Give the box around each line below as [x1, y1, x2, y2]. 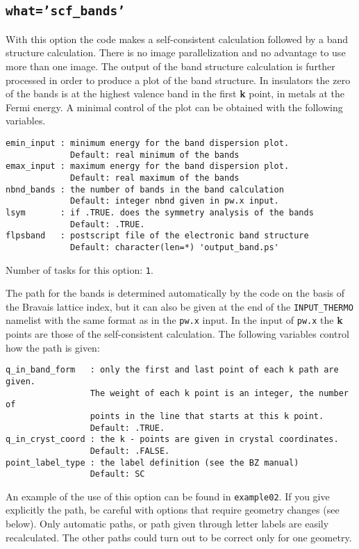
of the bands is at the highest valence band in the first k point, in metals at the [6, 86, 345, 101]
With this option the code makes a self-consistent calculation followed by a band [6, 31, 349, 46]
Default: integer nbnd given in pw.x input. [70, 196, 279, 206]
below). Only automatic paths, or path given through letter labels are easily [6, 516, 329, 531]
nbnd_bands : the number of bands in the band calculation [6, 184, 284, 195]
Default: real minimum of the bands [70, 149, 240, 160]
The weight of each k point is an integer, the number [90, 388, 349, 398]
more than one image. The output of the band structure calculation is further [6, 58, 335, 73]
